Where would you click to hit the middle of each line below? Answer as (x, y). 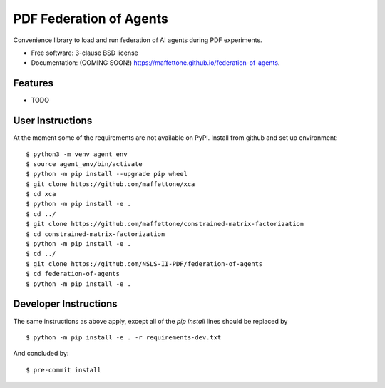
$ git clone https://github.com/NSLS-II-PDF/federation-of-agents (144, 264)
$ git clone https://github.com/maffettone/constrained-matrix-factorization (165, 224)
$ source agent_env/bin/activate (84, 164)
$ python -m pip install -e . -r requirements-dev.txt (124, 337)
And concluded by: (41, 354)
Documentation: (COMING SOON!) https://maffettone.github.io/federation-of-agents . (155, 63)
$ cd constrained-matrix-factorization (96, 234)
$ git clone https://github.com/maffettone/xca (111, 184)
